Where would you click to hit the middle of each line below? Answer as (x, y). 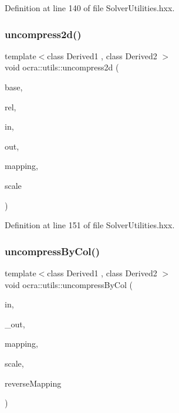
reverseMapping (33, 383)
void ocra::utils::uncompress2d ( (62, 67)
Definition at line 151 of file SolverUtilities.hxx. (90, 225)
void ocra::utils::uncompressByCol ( (69, 284)
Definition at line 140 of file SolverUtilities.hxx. (90, 8)
